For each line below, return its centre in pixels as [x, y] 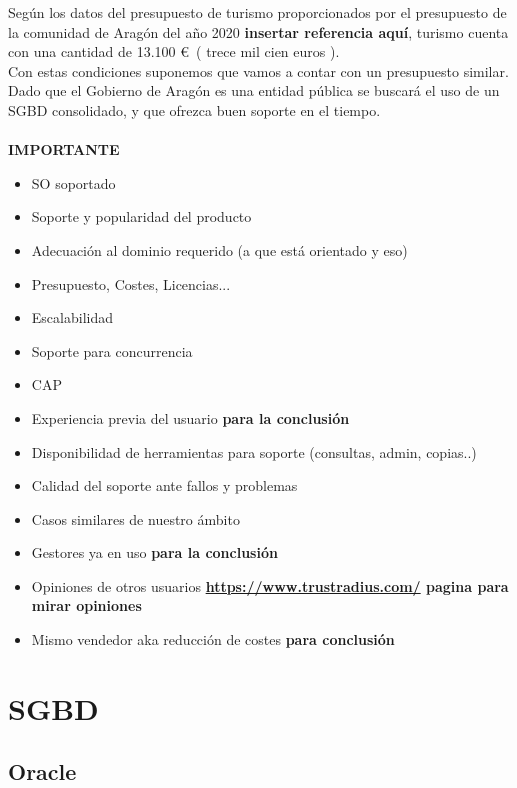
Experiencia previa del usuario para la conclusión [190, 417]
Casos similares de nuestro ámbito [135, 518]
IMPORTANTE [64, 149]
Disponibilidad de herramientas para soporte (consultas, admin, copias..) [254, 451]
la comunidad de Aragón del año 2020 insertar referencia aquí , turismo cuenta [258, 31]
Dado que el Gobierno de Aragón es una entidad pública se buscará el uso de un [254, 90]
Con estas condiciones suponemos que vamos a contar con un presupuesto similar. [258, 70]
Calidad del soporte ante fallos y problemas [164, 485]
